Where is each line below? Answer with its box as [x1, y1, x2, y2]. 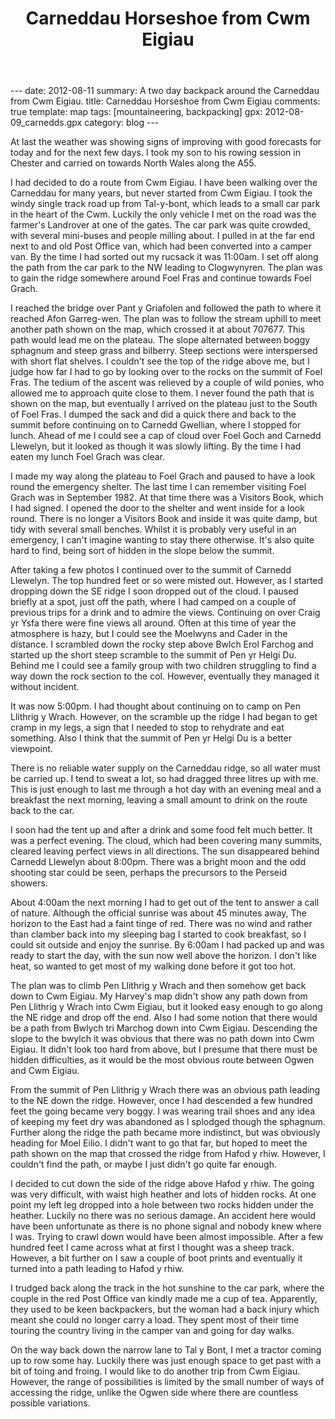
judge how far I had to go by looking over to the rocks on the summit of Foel [10, 366, 323, 378]
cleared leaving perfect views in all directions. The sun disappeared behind [10, 845, 320, 857]
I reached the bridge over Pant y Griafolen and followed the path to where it [10, 302, 322, 314]
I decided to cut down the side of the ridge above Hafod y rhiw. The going [10, 1178, 315, 1190]
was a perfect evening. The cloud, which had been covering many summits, [10, 835, 323, 847]
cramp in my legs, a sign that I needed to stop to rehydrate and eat [10, 722, 285, 734]
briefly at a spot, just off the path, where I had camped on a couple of [10, 596, 297, 608]
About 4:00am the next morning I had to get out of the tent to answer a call [10, 897, 320, 909]
